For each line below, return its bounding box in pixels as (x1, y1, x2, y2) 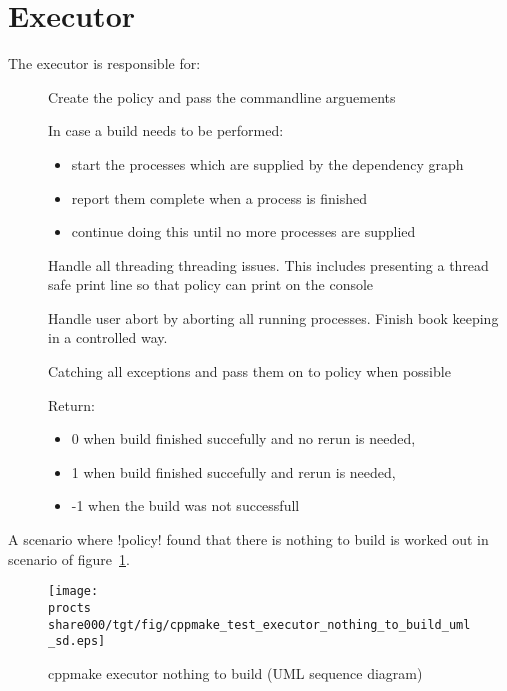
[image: (48, 584, 99, 599)
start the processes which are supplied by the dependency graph (71, 153, 464, 174)
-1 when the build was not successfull (71, 495, 300, 516)
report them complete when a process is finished (71, 187, 367, 208)
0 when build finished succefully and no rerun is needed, (71, 428, 416, 449)
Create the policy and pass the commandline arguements (48, 86, 396, 107)
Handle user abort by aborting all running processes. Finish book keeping (48, 307, 499, 328)
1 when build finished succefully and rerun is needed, (71, 461, 396, 482)
